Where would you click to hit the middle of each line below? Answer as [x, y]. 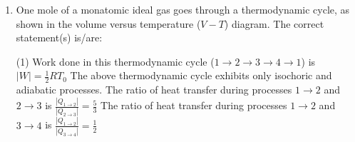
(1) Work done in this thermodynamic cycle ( [115, 61]
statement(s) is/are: [59, 37]
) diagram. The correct [274, 23]
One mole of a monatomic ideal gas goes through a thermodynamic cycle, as [183, 9]
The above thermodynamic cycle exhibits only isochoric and [201, 75]
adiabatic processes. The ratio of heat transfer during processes [154, 90]
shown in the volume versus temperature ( [108, 23]
